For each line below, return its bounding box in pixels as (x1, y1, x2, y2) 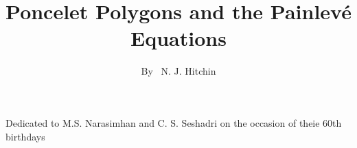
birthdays (5, 129, 45, 143)
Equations (130, 24, 227, 52)
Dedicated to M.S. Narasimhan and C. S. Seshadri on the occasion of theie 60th (5, 115, 342, 129)
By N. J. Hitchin (141, 64, 216, 78)
